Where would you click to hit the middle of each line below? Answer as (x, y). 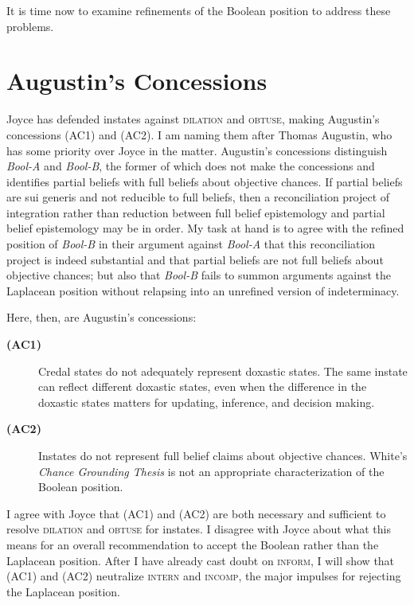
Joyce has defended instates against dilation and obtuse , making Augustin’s (193, 119)
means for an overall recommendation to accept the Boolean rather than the (193, 544)
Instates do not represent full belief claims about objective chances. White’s (223, 455)
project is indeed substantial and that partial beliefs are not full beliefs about (195, 259)
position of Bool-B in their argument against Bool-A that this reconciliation (191, 244)
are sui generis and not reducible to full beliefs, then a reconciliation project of (198, 197)
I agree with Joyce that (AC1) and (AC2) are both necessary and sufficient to (196, 513)
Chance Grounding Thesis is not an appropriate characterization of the (211, 471)
